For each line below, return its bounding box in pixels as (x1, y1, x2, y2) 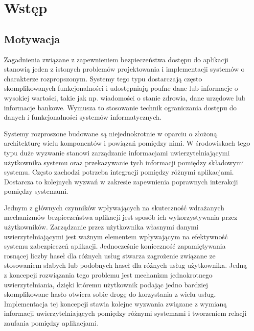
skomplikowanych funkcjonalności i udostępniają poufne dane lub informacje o (4, 83, 238, 93)
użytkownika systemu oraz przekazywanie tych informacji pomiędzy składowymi (4, 157, 244, 167)
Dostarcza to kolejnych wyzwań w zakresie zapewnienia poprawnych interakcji (4, 176, 238, 186)
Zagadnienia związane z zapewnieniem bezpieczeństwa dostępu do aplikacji (4, 54, 229, 64)
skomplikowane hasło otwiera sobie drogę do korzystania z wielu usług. (4, 289, 216, 299)
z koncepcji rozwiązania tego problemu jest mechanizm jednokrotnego (4, 270, 213, 280)
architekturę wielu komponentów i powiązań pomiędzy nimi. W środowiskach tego (4, 138, 250, 148)
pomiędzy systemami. (4, 186, 69, 196)
